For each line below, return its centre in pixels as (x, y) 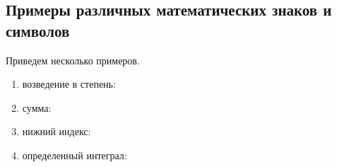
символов (38, 30)
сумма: (37, 107)
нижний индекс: (57, 131)
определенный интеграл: (75, 155)
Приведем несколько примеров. (73, 60)
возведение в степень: (69, 84)
